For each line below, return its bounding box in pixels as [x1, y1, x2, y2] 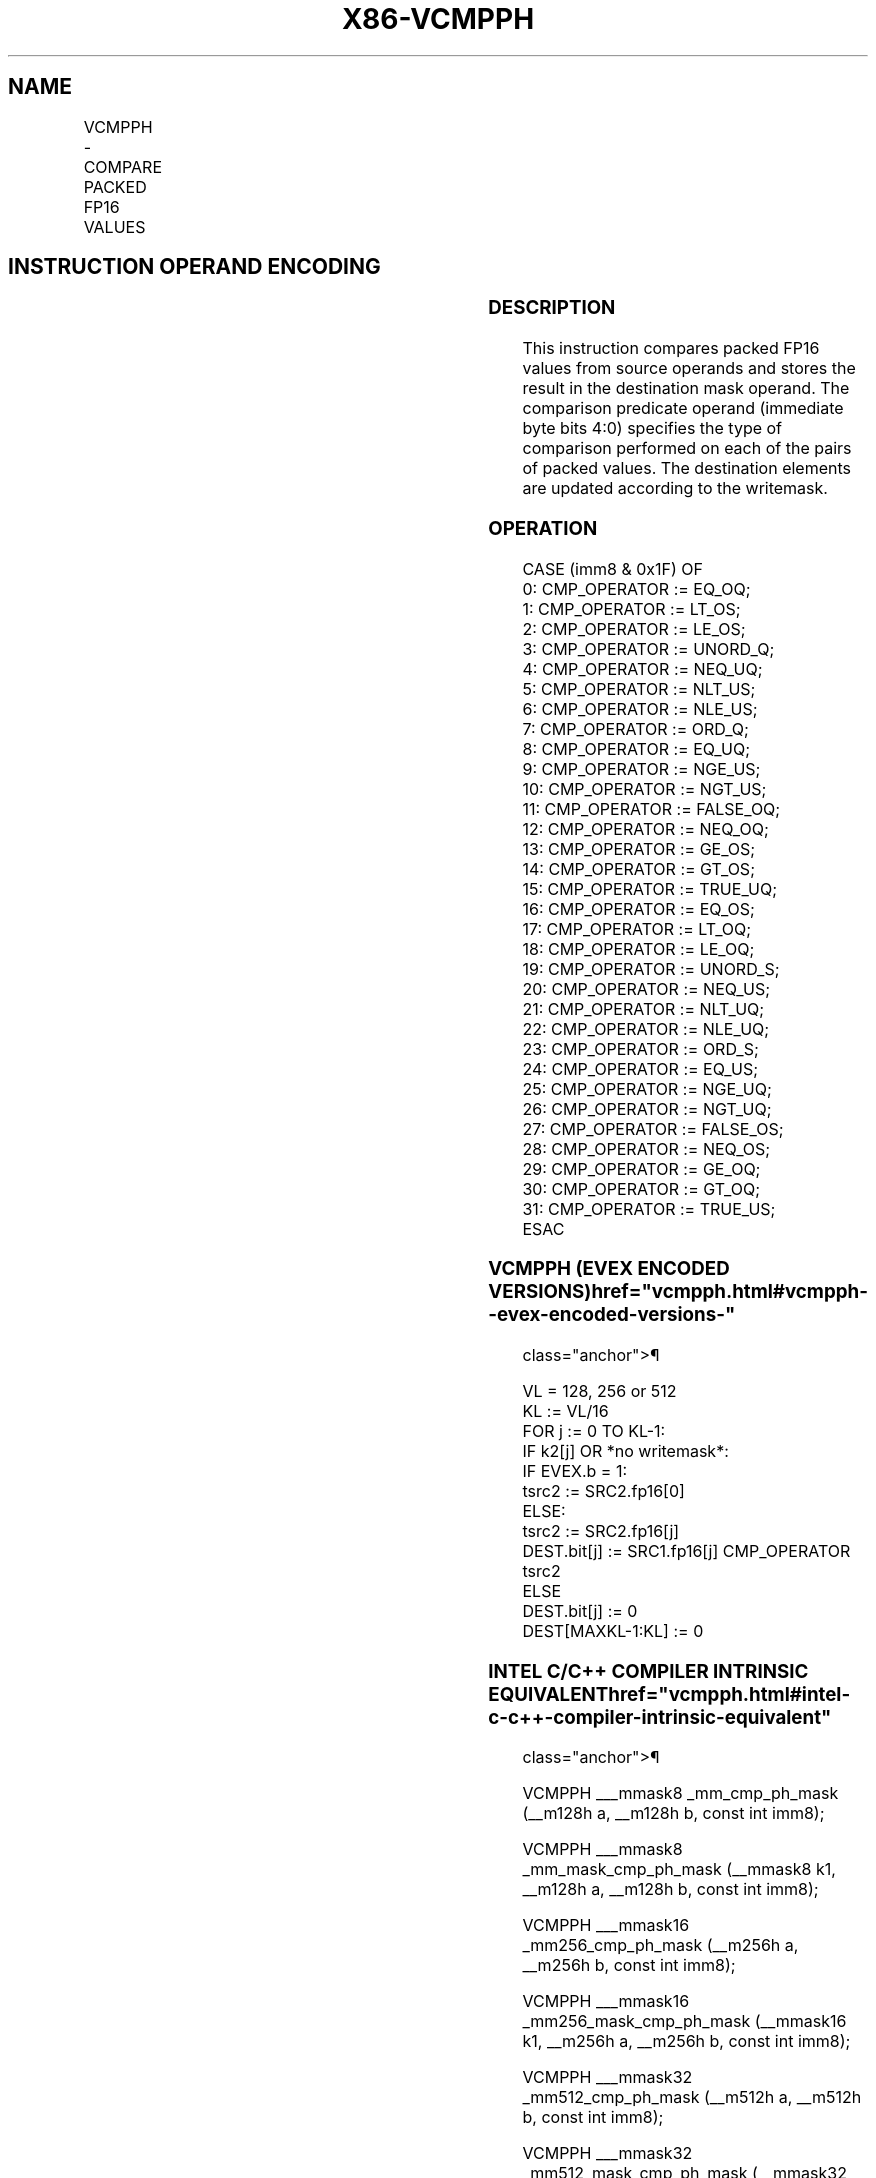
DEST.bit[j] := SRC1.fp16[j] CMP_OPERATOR [522, 1541, 851, 1562]
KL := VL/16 [522, 1401, 609, 1422]
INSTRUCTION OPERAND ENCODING [8, 254, 381, 280]
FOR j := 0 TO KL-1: [522, 1421, 666, 1442]
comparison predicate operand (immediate [522, 398, 844, 419]
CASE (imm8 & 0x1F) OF [522, 558, 704, 579]
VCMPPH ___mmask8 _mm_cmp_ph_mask [522, 1783, 839, 1804]
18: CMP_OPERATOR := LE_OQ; [522, 938, 755, 959]
